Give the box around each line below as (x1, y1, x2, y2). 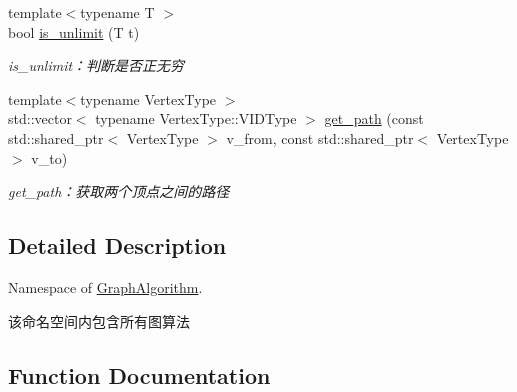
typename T (80, 2, 155, 22)
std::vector (8, 108, 72, 129)
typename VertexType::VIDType (95, 108, 297, 129)
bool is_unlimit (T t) (8, 21, 140, 42)
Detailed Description (8, 230, 227, 261)
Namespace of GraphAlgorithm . (8, 276, 203, 297)
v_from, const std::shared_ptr (226, 127, 414, 148)
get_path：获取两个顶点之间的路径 (8, 181, 230, 202)
